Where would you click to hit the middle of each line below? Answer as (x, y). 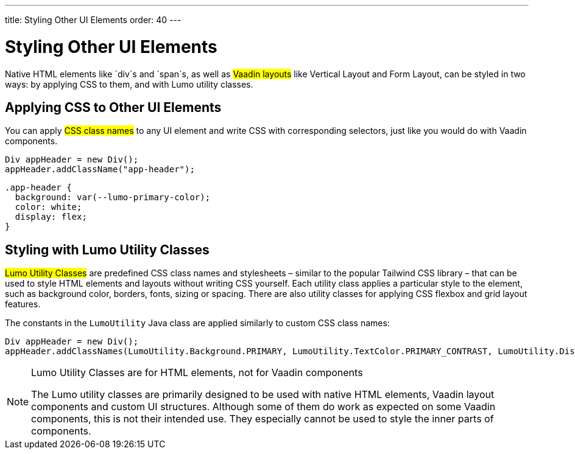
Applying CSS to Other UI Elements (113, 107)
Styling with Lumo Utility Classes (107, 250)
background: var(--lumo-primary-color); (113, 197)
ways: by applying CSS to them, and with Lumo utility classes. (129, 84)
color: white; (48, 207)
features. (23, 304)
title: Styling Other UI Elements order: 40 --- (93, 20)
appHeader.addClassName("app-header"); (100, 169)
